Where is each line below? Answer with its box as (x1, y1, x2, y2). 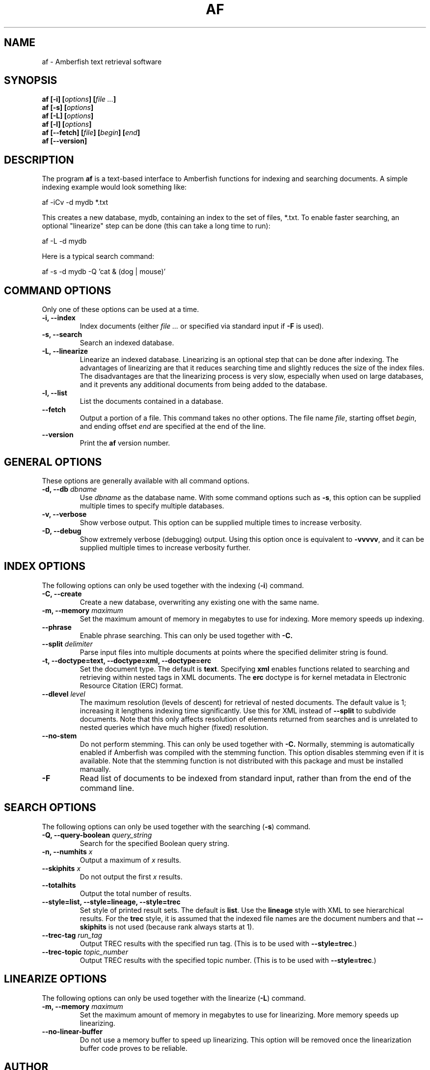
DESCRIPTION (4, 153, 74, 166)
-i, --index (42, 313, 76, 322)
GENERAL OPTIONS (4, 455, 102, 468)
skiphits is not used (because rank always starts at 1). (80, 922, 254, 931)
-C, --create (42, 589, 82, 598)
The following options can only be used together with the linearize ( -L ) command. (42, 993, 306, 1002)
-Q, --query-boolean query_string (42, 830, 152, 839)
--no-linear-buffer (42, 1027, 103, 1036)
